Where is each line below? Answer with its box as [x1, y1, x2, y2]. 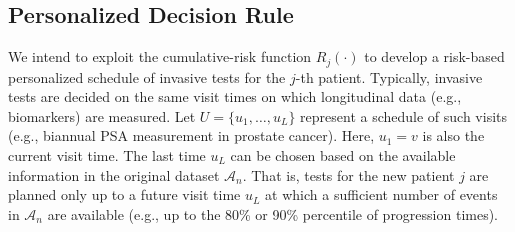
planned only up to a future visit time [8, 184, 241, 205]
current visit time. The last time [8, 145, 206, 166]
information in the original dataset [8, 164, 220, 185]
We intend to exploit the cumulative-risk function [8, 46, 312, 67]
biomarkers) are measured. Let [8, 105, 196, 126]
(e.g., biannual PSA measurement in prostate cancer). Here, [8, 125, 375, 146]
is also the [422, 125, 485, 146]
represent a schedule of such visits [300, 105, 508, 126]
